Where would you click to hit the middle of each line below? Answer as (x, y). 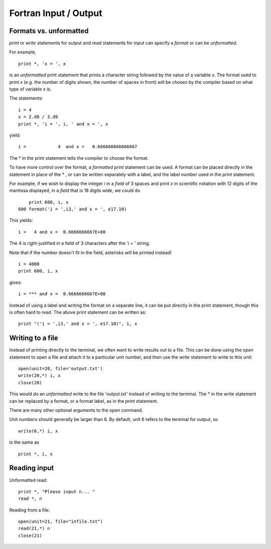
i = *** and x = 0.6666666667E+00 (62, 294)
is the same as (24, 443)
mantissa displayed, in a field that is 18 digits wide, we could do (75, 190)
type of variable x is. (30, 89)
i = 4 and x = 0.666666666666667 (78, 147)
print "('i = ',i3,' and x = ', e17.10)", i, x (78, 324)
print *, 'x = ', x (42, 64)
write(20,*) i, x (39, 376)
